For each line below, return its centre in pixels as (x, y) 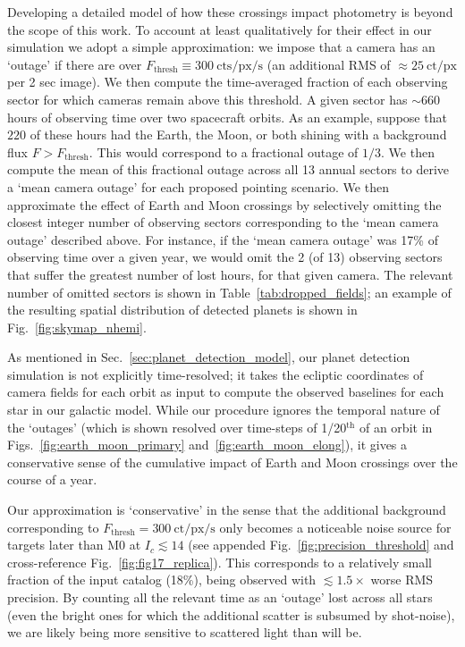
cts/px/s (240, 66)
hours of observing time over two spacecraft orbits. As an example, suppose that (227, 117)
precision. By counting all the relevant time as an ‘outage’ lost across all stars (220, 597)
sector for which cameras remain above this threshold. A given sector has (207, 99)
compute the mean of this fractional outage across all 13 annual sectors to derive (228, 169)
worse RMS (402, 580)
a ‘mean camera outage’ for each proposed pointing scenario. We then (198, 186)
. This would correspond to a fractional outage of (224, 151)
